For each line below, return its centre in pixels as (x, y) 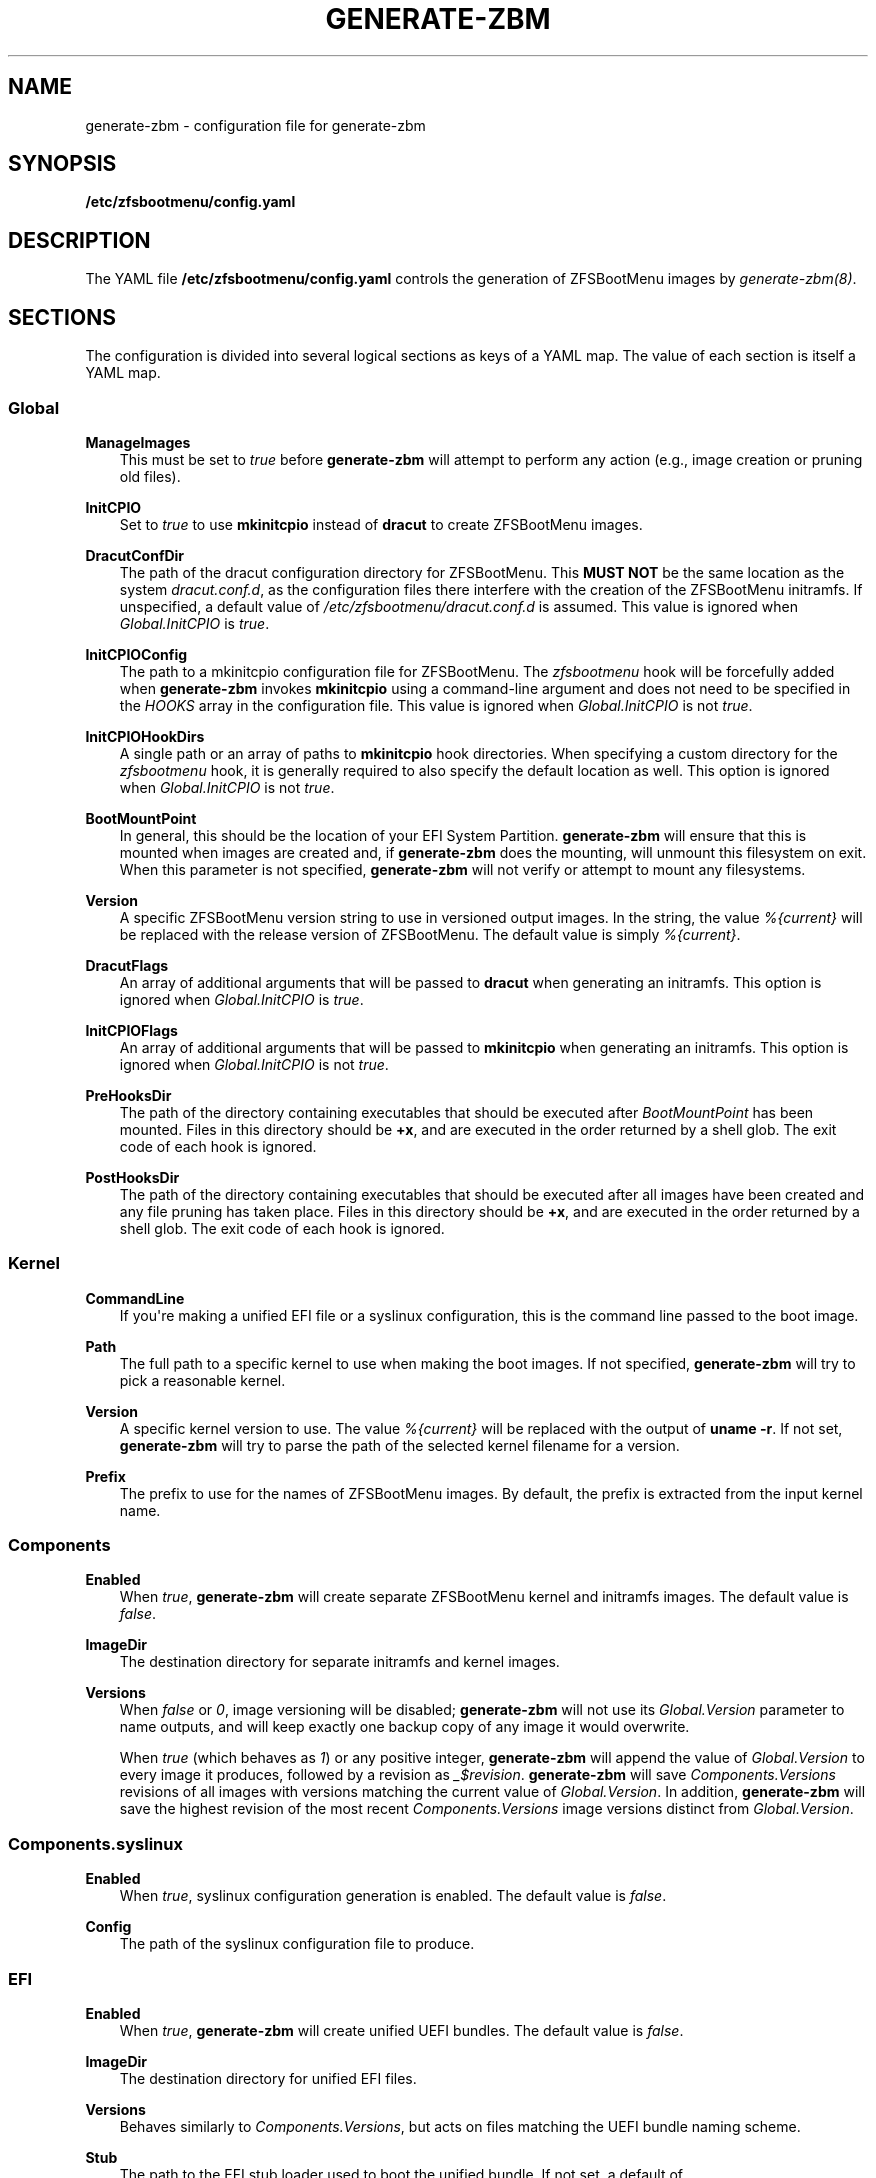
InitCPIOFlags (131, 1030)
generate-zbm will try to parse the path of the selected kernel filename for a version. (399, 1445)
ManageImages (138, 442)
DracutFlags (127, 965)
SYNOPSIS (62, 164)
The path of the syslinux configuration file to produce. (297, 1944)
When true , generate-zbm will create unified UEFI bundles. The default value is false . (401, 2030)
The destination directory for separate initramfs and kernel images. (339, 1662)
